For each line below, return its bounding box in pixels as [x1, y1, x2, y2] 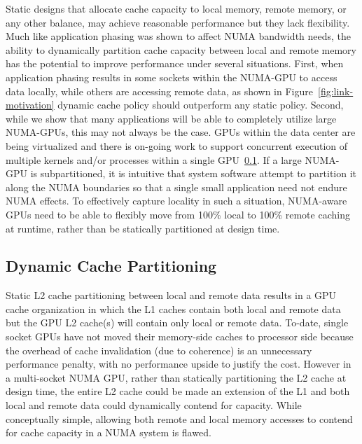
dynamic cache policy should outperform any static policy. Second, [57, 97, 344, 112]
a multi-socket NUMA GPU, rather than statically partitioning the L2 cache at [6, 370, 347, 384]
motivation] [6, 97, 55, 112]
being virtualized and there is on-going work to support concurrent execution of [6, 138, 348, 153]
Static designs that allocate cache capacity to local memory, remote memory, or [6, 1, 347, 15]
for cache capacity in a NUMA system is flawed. [6, 425, 211, 440]
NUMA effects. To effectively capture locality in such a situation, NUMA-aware [6, 193, 347, 208]
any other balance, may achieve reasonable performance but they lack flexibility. [6, 15, 350, 29]
